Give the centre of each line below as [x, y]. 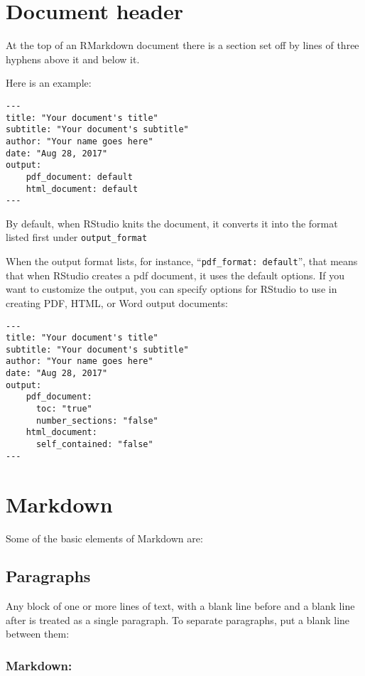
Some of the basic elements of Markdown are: [104, 538]
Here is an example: [49, 83]
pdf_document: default [79, 177]
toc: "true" [64, 409]
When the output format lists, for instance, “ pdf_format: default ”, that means [182, 261]
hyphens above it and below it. [73, 59]
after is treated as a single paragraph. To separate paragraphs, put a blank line [178, 619]
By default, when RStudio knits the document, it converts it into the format [172, 223]
